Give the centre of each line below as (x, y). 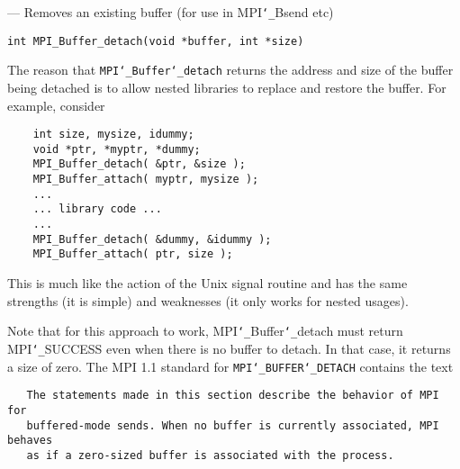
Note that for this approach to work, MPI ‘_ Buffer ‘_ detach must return (205, 331)
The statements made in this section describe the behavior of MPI (233, 396)
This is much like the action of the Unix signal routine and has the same (207, 283)
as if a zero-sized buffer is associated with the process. (210, 455)
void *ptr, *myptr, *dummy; (117, 149)
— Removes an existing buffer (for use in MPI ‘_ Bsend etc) (171, 12)
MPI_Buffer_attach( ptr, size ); (133, 254)
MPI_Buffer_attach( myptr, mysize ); (146, 180)
